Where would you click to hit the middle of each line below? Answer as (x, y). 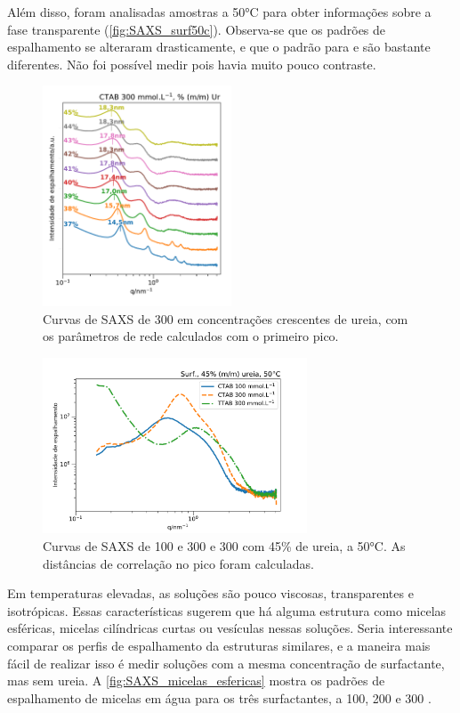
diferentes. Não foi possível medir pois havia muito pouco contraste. (192, 64)
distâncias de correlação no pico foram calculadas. (178, 563)
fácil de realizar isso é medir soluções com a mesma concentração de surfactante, (226, 663)
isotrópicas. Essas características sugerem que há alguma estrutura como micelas (227, 610)
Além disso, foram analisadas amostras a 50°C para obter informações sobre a (219, 12)
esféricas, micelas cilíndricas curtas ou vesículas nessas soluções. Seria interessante (230, 628)
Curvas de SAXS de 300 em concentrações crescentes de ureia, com (226, 318)
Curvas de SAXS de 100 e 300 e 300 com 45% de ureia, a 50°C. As (224, 545)
